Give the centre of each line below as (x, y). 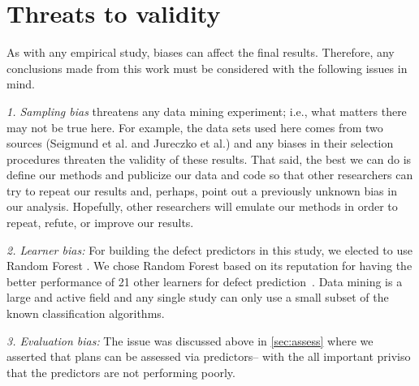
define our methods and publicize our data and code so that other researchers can (210, 175)
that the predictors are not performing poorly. (121, 372)
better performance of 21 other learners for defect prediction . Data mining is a (205, 281)
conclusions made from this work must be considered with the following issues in (207, 68)
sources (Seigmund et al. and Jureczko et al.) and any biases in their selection (200, 143)
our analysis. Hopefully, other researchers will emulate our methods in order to (202, 206)
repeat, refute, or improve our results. (100, 223)
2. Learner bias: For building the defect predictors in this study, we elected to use (209, 249)
